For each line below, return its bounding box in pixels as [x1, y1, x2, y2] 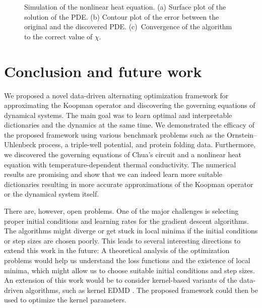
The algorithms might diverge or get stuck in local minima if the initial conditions [4, 225, 258, 236]
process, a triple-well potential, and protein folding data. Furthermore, [38, 139, 256, 150]
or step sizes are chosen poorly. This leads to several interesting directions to [4, 235, 241, 245]
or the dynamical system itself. [4, 189, 99, 199]
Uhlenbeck [4, 139, 36, 150]
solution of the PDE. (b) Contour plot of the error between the [24, 11, 219, 22]
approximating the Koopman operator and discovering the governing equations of [4, 100, 255, 110]
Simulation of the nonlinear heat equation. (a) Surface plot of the [24, 2, 226, 12]
